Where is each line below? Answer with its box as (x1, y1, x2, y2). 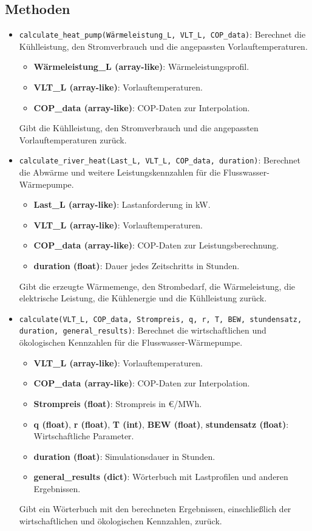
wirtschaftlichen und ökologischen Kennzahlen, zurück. (19, 515, 222, 527)
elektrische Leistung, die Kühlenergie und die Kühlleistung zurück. (19, 292, 267, 304)
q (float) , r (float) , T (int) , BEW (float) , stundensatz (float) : (33, 417, 289, 430)
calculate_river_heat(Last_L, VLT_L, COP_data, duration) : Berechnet (19, 154, 300, 166)
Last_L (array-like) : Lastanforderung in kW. (33, 198, 211, 211)
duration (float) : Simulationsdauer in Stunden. (33, 450, 215, 462)
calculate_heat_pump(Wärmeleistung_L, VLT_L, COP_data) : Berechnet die (19, 28, 306, 41)
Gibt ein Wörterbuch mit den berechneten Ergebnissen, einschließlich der (19, 502, 291, 515)
